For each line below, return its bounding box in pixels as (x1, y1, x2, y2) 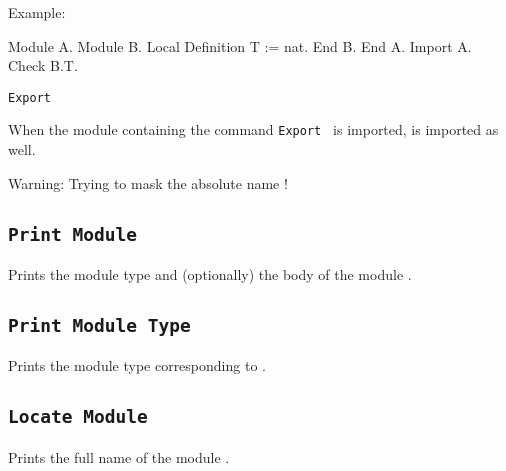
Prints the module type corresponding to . (8, 355, 266, 376)
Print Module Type (8, 315, 191, 337)
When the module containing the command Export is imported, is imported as (8, 119, 499, 140)
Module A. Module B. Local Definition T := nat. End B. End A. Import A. (8, 35, 472, 56)
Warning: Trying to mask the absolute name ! (8, 172, 288, 193)
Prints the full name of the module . (8, 446, 230, 467)
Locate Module (8, 406, 148, 428)
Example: (8, 2, 66, 22)
